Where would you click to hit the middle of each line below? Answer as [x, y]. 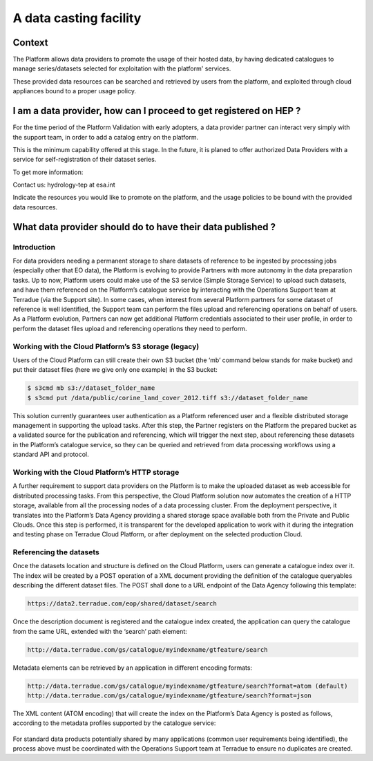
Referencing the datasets [56, 552]
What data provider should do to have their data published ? [144, 227]
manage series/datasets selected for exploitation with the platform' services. [122, 68]
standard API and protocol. [51, 454]
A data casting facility [77, 18]
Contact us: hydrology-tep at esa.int [64, 185]
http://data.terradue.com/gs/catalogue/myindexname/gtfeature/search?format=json [170, 695]
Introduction [34, 247]
